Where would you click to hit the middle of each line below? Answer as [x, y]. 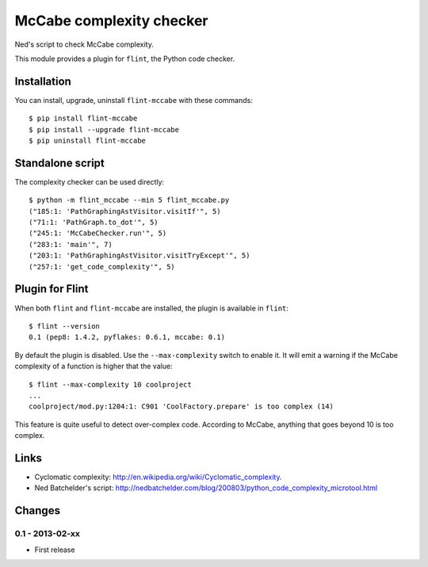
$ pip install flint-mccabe [83, 118]
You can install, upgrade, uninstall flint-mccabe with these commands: [134, 100]
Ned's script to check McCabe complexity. [84, 44]
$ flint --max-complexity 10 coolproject [110, 384]
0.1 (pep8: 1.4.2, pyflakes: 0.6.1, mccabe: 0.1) [127, 337]
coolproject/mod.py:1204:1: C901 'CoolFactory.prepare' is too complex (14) [182, 407]
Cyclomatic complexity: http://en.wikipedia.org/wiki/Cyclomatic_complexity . [158, 477]
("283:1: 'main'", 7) [71, 244]
